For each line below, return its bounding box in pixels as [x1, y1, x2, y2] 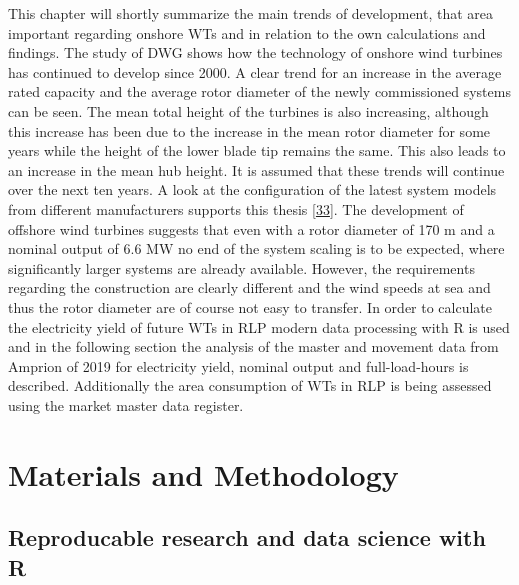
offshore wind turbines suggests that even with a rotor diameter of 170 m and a [8, 218, 495, 239]
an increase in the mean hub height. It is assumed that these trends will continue [8, 159, 505, 180]
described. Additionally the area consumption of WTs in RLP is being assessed [8, 375, 492, 396]
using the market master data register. [8, 394, 244, 415]
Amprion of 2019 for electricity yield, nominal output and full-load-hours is [8, 355, 469, 376]
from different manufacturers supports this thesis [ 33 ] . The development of [8, 198, 464, 219]
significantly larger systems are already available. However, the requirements [8, 257, 475, 278]
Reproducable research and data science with [8, 522, 486, 553]
